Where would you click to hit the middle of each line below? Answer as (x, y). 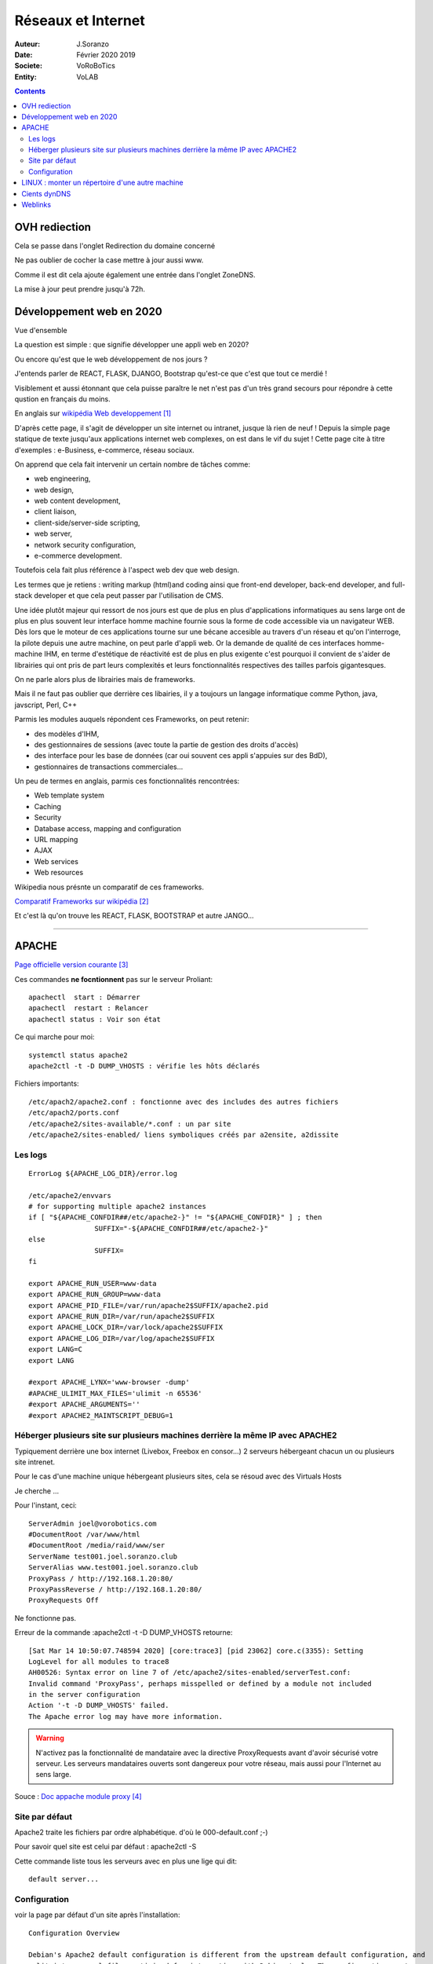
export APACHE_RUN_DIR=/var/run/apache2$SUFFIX (122, 1316)
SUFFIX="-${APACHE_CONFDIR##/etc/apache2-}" (181, 1228)
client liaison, (55, 511)
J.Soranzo (93, 44)
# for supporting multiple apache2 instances (118, 1207)
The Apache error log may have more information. (126, 1716)
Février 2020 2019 (106, 54)
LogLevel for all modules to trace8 (99, 1661)
